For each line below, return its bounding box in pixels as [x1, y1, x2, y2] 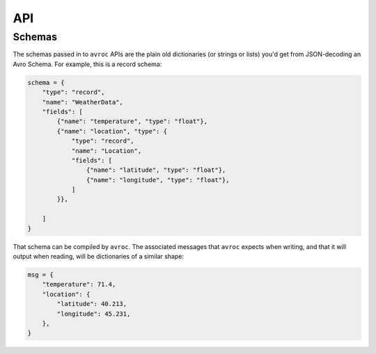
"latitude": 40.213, [56, 300, 127, 308]
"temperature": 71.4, [42, 280, 116, 289]
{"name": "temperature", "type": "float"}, [56, 118, 208, 125]
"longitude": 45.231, [56, 309, 131, 318]
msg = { [27, 271, 54, 278]
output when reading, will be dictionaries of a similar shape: [13, 252, 185, 260]
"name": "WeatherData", [42, 98, 123, 106]
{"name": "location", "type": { [56, 127, 167, 135]
